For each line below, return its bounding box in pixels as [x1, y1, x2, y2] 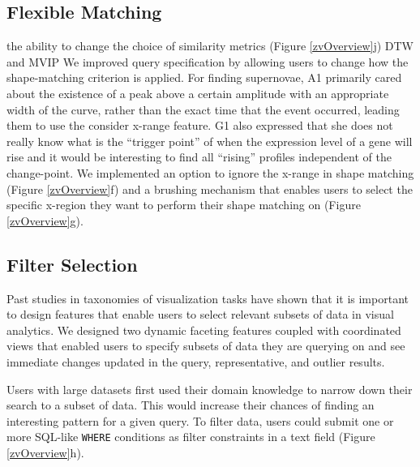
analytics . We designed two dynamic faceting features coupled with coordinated [6, 321, 401, 338]
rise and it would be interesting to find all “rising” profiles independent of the [6, 148, 392, 165]
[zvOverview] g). [6, 212, 84, 229]
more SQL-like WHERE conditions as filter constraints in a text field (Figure [6, 428, 375, 445]
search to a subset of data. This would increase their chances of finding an [6, 396, 375, 413]
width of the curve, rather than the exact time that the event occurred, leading [6, 101, 400, 118]
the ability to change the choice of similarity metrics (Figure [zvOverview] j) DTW [6, 37, 414, 54]
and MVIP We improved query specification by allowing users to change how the [6, 53, 409, 70]
